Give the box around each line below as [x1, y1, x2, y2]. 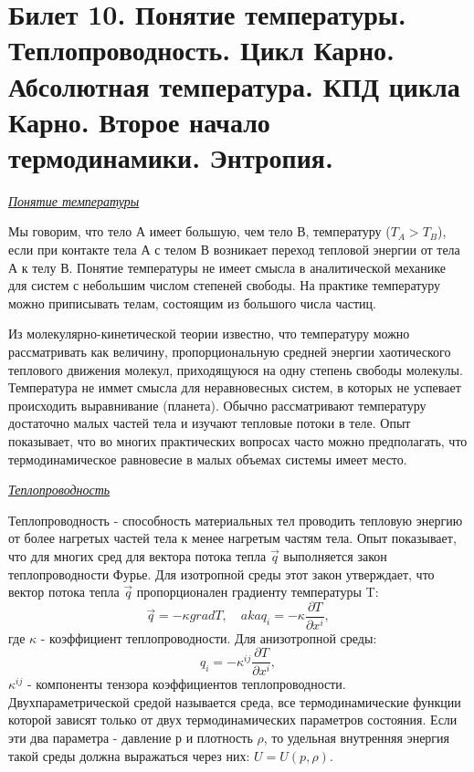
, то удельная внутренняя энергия [263, 728, 450, 746]
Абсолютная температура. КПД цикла [8, 67, 460, 104]
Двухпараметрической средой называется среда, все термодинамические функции [8, 692, 461, 711]
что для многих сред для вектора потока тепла [8, 546, 267, 565]
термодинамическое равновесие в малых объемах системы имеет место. [8, 449, 407, 468]
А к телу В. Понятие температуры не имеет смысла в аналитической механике [8, 257, 446, 276]
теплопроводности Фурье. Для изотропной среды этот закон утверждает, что [8, 564, 435, 583]
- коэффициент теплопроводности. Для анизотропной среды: [40, 628, 377, 647]
